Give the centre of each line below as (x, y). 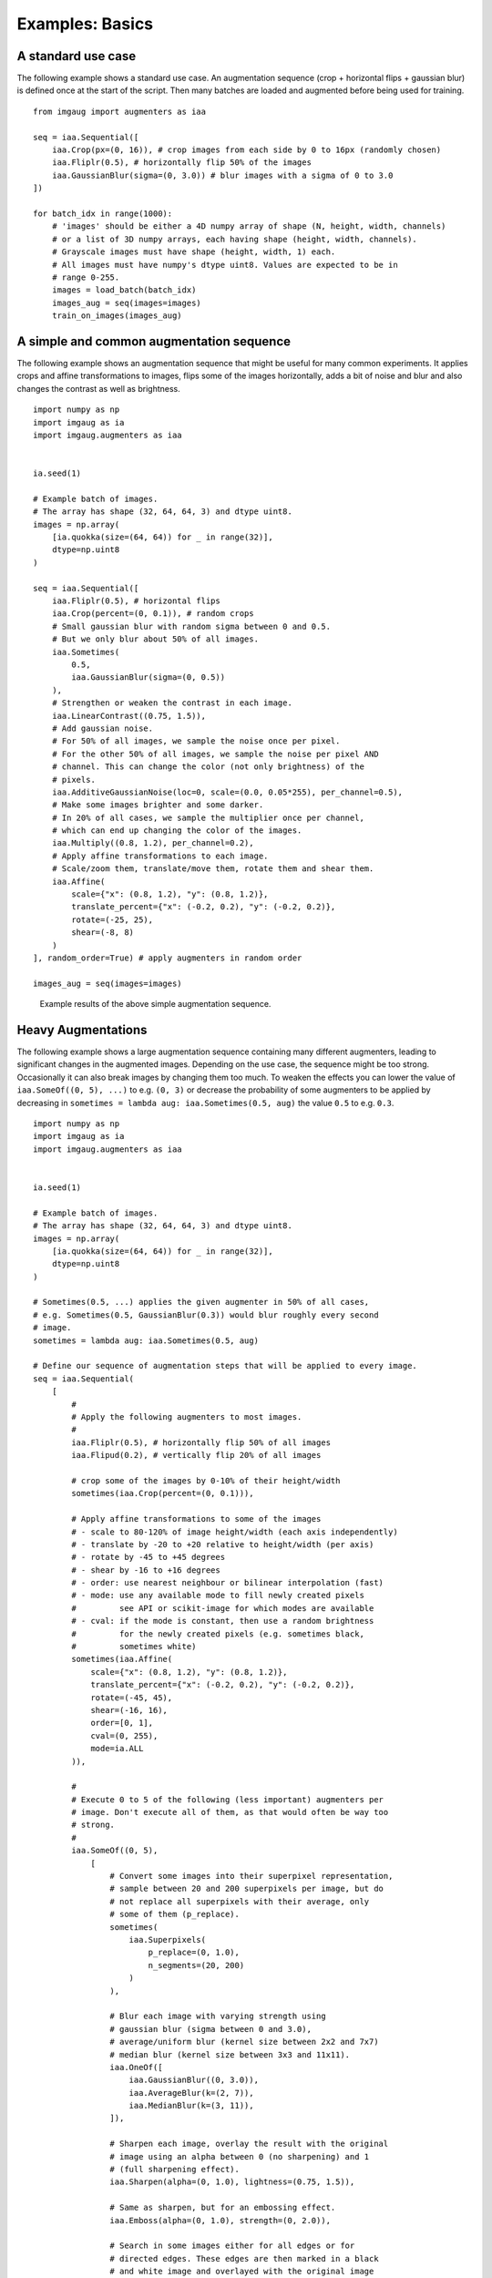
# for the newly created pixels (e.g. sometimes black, (218, 1634)
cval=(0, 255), (124, 1735)
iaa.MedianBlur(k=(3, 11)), (191, 2106)
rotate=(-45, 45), (132, 1698)
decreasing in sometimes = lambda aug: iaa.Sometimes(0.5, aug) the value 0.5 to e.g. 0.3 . (205, 1103)
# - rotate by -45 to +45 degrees (149, 1557)
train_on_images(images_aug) (117, 316)
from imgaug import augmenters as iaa (120, 111)
